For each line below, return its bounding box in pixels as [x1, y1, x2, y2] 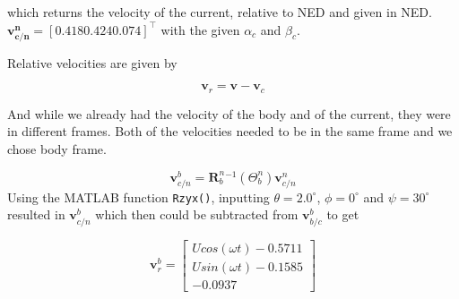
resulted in [7, 205, 65, 224]
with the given [160, 20, 240, 38]
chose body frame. [7, 139, 107, 158]
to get [326, 205, 359, 224]
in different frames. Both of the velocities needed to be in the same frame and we [7, 122, 453, 141]
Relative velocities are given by [7, 53, 178, 72]
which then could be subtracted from [95, 205, 299, 224]
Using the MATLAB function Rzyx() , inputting [7, 187, 270, 206]
